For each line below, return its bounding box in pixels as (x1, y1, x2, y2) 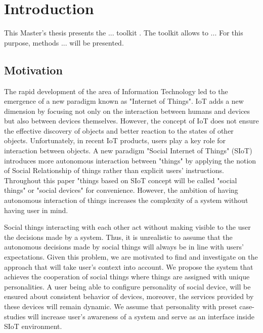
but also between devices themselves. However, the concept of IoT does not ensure (4, 115, 259, 126)
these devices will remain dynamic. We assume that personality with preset (4, 301, 237, 311)
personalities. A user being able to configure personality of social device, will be (4, 281, 251, 292)
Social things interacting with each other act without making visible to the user (4, 222, 251, 232)
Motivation (4, 62, 63, 77)
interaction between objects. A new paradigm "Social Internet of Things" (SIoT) (4, 145, 252, 156)
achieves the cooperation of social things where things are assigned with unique (4, 271, 250, 282)
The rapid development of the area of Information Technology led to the (4, 86, 228, 96)
